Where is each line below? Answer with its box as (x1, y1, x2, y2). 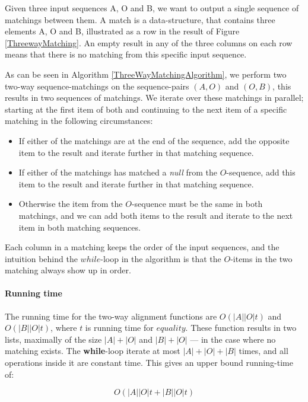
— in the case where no (190, 333, 276, 345)
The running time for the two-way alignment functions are (5, 310, 217, 322)
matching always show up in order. (5, 264, 131, 276)
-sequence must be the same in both (131, 197, 263, 210)
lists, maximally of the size (5, 333, 102, 345)
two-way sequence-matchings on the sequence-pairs (5, 79, 189, 92)
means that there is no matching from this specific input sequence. (5, 48, 247, 60)
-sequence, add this (226, 166, 296, 178)
